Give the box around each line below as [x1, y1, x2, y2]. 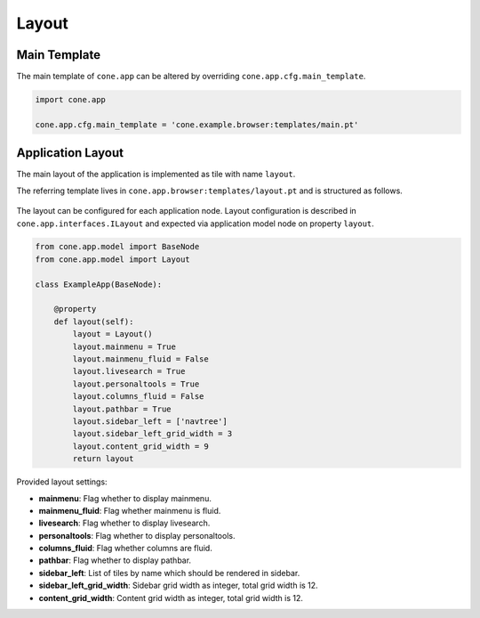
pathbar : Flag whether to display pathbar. [38, 555, 191, 565]
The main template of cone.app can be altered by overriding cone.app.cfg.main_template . [16, 71, 366, 82]
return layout [72, 454, 134, 464]
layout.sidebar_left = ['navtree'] [72, 416, 228, 427]
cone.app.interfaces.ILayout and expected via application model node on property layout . [16, 218, 375, 229]
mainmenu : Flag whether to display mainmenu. [38, 492, 212, 503]
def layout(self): [53, 316, 134, 327]
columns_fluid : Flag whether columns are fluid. [38, 543, 212, 554]
